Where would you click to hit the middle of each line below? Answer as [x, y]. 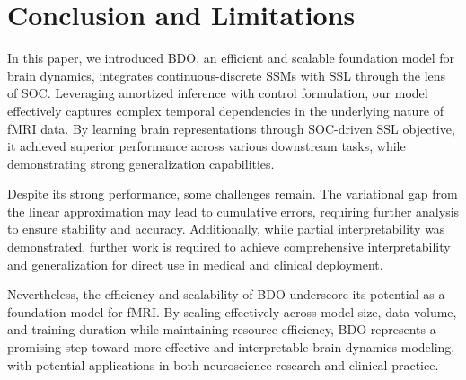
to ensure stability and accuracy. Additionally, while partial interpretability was [226, 229]
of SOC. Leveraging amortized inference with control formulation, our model [218, 93]
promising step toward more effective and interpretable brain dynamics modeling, [231, 347]
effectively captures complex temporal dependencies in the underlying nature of [226, 110]
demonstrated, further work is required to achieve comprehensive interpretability [229, 247]
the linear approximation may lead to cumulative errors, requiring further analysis [233, 211]
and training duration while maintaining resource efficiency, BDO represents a [222, 329]
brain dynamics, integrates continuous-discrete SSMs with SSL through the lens [227, 75]
